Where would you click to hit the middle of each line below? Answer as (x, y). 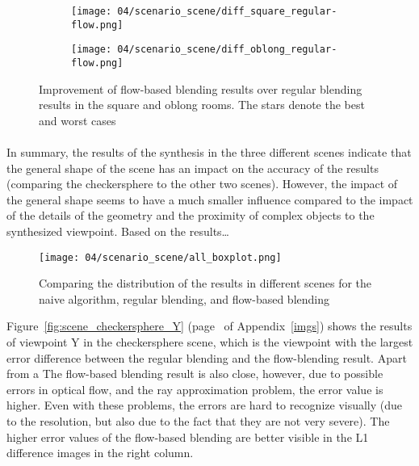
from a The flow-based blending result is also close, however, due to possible (195, 374)
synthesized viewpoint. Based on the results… (118, 231)
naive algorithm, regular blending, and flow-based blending (184, 298)
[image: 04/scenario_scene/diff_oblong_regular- (204, 50)
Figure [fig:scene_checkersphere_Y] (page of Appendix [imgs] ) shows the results (209, 326)
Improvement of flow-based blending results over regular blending (201, 88)
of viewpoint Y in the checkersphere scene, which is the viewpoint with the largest (210, 342)
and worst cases (78, 120)
